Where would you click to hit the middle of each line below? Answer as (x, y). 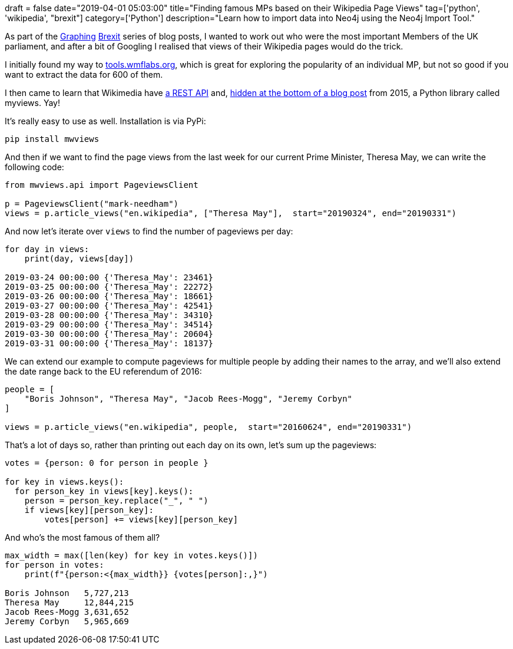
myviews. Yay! (32, 103)
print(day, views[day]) (79, 259)
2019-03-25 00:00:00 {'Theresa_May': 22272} (109, 287)
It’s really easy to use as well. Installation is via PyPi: (105, 121)
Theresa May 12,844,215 (69, 602)
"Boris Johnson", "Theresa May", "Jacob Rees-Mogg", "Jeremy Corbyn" (188, 399)
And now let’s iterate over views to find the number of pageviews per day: (149, 231)
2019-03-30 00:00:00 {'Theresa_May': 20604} (109, 334)
